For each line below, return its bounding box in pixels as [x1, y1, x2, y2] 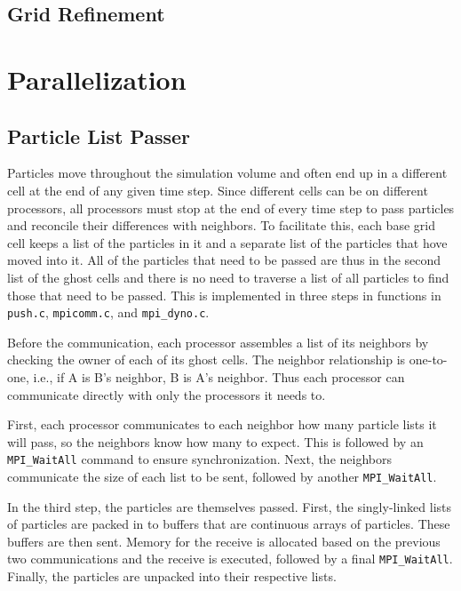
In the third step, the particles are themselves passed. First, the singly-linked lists [7, 497, 452, 515]
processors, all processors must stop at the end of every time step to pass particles [7, 198, 455, 217]
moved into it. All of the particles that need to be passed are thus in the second [7, 251, 441, 269]
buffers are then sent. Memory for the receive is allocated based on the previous [7, 531, 441, 550]
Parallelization [7, 60, 187, 97]
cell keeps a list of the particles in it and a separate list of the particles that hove [7, 233, 448, 252]
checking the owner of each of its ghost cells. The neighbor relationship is [7, 350, 406, 369]
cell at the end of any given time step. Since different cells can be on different [7, 180, 428, 199]
